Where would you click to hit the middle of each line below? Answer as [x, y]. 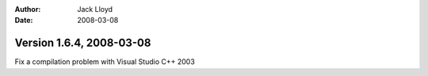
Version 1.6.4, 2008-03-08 [83, 43]
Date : [24, 21]
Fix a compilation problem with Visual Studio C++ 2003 [105, 62]
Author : [28, 9]
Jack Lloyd [95, 9]
